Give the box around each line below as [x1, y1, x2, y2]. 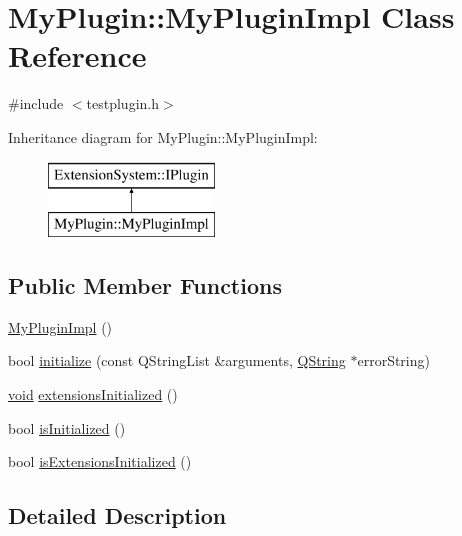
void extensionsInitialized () [8, 384, 178, 405]
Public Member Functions [8, 270, 282, 301]
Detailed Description [8, 500, 227, 531]
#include [8, 93, 64, 114]
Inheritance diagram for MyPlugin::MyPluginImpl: [8, 126, 318, 147]
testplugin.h [86, 93, 159, 114]
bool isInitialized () [8, 417, 126, 438]
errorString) [357, 350, 430, 371]
